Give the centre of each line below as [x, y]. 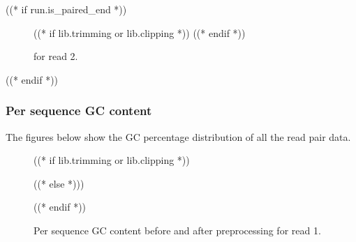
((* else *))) [59, 183]
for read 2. [56, 56]
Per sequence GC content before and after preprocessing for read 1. [177, 230]
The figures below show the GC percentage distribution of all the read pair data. [178, 136]
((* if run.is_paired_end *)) [66, 9]
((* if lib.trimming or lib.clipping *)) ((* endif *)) [140, 32]
